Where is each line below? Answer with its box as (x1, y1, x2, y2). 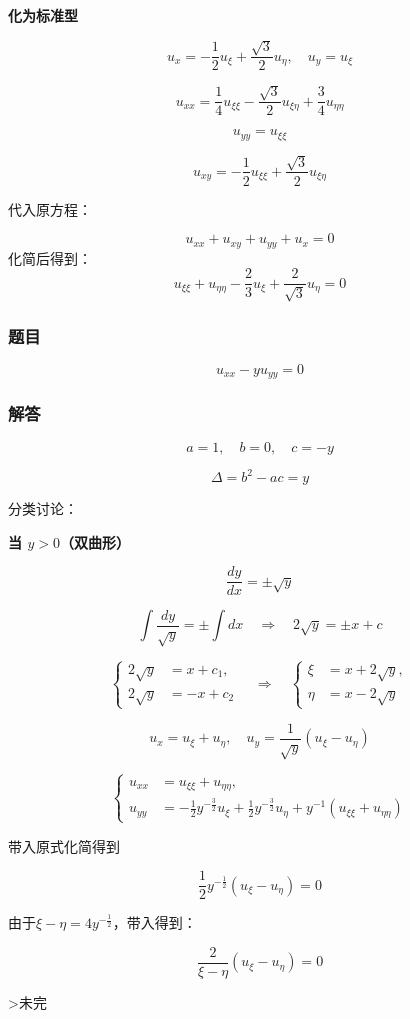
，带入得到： (112, 912, 197, 933)
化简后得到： (8, 247, 92, 268)
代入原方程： (8, 198, 92, 219)
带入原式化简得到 (8, 835, 120, 856)
